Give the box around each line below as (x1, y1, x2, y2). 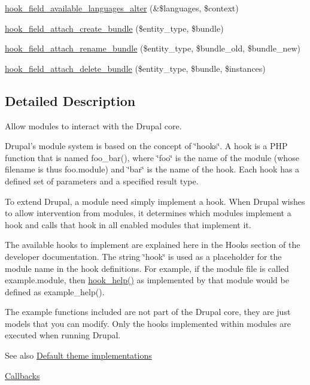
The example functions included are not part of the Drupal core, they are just (5, 305, 291, 318)
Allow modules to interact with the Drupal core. (5, 119, 182, 132)
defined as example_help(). (5, 285, 105, 298)
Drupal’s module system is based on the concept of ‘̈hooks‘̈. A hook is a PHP (5, 140, 288, 152)
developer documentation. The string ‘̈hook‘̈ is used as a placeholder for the (5, 250, 282, 262)
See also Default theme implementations (5, 349, 152, 362)
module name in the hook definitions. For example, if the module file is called (5, 262, 289, 274)
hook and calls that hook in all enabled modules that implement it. (5, 218, 251, 231)
